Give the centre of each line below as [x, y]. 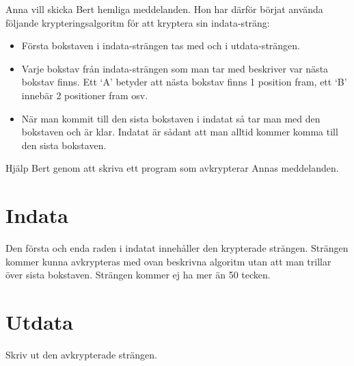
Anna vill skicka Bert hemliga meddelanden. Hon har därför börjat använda [164, 9]
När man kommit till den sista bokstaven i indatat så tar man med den [171, 118]
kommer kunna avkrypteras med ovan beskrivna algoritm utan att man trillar [168, 261]
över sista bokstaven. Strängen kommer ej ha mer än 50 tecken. [138, 275]
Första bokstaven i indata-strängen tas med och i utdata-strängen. [161, 45]
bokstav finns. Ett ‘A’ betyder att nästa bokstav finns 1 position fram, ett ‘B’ [184, 82]
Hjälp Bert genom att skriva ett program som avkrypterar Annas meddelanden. [172, 168]
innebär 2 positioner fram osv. [85, 95]
